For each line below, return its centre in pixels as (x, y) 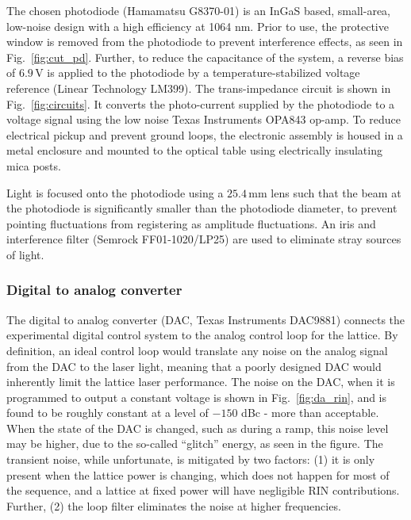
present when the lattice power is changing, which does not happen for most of (198, 474)
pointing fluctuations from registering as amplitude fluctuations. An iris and (191, 223)
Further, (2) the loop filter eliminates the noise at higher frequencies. (174, 505)
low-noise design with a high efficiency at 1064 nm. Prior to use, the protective (198, 26)
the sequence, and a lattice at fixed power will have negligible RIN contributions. (203, 490)
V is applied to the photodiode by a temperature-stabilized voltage (198, 73)
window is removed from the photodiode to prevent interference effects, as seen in (205, 42)
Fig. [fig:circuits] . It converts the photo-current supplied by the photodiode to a (201, 103)
